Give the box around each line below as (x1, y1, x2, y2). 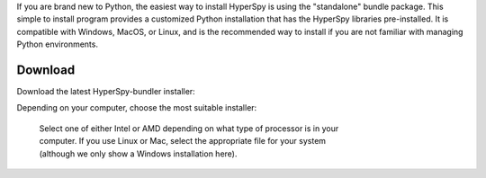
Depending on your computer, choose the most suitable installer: (16, 102, 257, 113)
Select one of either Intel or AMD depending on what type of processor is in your (39, 122, 339, 134)
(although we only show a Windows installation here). (39, 148, 238, 159)
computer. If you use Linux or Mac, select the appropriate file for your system (39, 136, 327, 147)
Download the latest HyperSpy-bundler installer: (16, 86, 195, 97)
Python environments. (16, 39, 99, 49)
